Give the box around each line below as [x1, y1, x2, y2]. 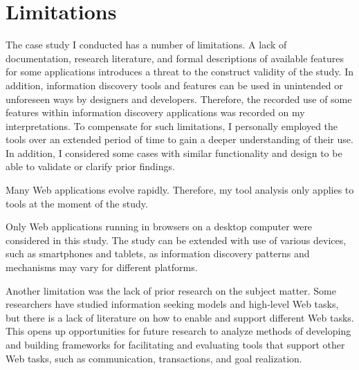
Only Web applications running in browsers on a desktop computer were [6, 219, 313, 234]
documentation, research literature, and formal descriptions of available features [6, 50, 344, 65]
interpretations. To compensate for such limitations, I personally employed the [6, 118, 338, 133]
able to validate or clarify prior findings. [6, 159, 175, 174]
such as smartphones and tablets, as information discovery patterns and [6, 246, 310, 261]
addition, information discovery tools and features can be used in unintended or [6, 77, 343, 92]
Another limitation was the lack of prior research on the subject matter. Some [6, 283, 337, 297]
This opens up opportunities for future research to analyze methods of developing [6, 324, 351, 338]
